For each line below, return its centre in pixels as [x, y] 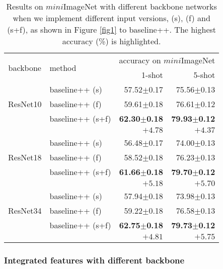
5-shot [204, 75]
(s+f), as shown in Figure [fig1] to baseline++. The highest [112, 29]
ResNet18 [25, 157]
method [63, 67]
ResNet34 [25, 210]
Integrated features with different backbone [94, 260]
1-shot [152, 75]
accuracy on [140, 60]
